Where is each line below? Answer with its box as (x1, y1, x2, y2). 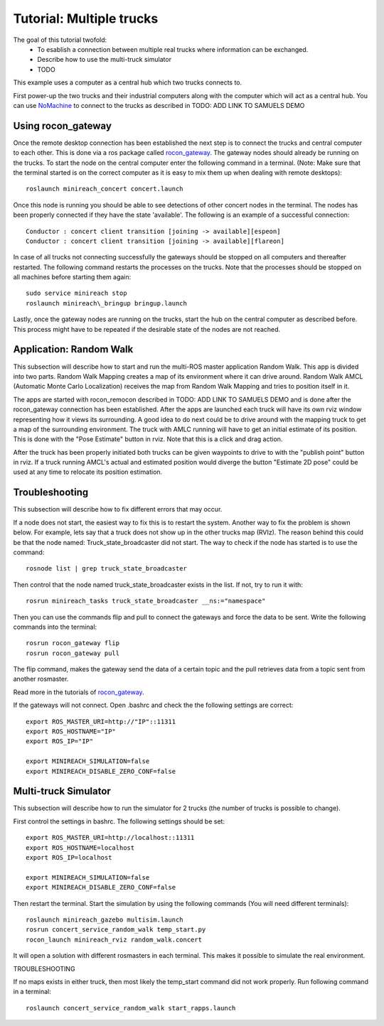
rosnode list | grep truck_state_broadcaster (26, 565, 188, 573)
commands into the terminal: (13, 622, 97, 631)
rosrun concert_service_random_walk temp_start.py (26, 926, 206, 934)
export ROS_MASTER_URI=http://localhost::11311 (26, 833, 195, 842)
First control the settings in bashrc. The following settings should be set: (13, 817, 225, 826)
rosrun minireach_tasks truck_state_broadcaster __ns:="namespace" (26, 597, 266, 605)
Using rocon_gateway (13, 119, 112, 131)
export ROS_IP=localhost (26, 853, 112, 862)
